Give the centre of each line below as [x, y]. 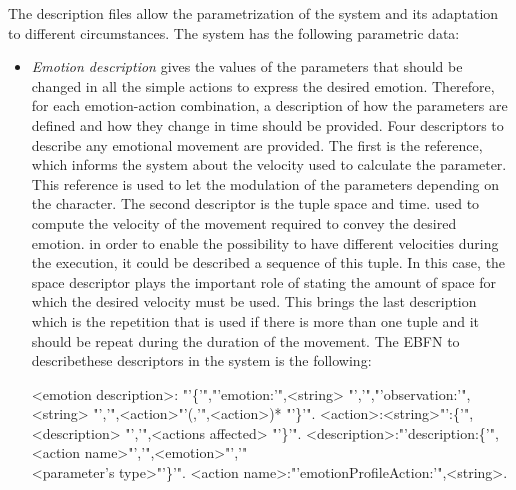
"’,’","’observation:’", [409, 393]
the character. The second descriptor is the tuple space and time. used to [255, 203]
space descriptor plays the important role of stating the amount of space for [263, 281]
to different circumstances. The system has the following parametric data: [234, 32]
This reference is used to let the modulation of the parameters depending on [265, 183]
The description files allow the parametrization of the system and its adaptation [253, 13]
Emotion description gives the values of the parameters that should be [247, 66]
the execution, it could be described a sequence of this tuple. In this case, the [268, 262]
